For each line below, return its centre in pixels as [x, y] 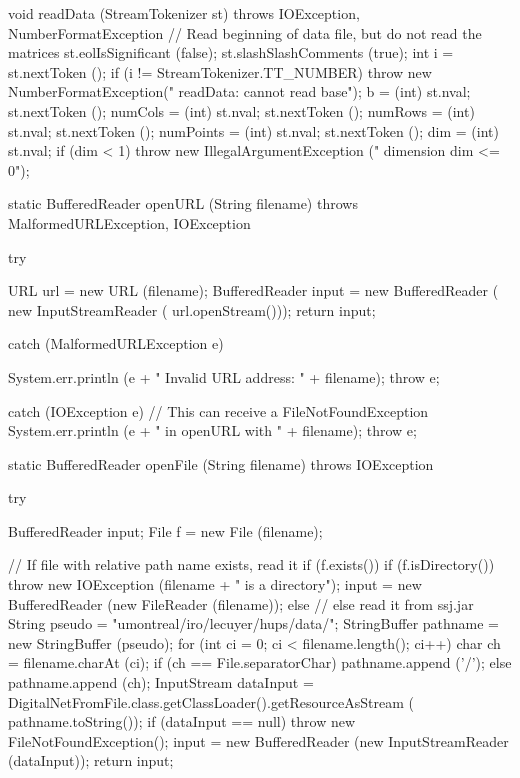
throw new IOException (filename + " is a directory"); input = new [215, 584]
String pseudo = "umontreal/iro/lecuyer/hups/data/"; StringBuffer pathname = [254, 623]
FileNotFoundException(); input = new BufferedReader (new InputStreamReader [258, 740]
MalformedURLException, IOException [129, 222]
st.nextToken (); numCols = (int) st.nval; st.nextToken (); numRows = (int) [241, 110]
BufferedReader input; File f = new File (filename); [165, 530]
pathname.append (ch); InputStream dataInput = [161, 682]
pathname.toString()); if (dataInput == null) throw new [182, 721]
